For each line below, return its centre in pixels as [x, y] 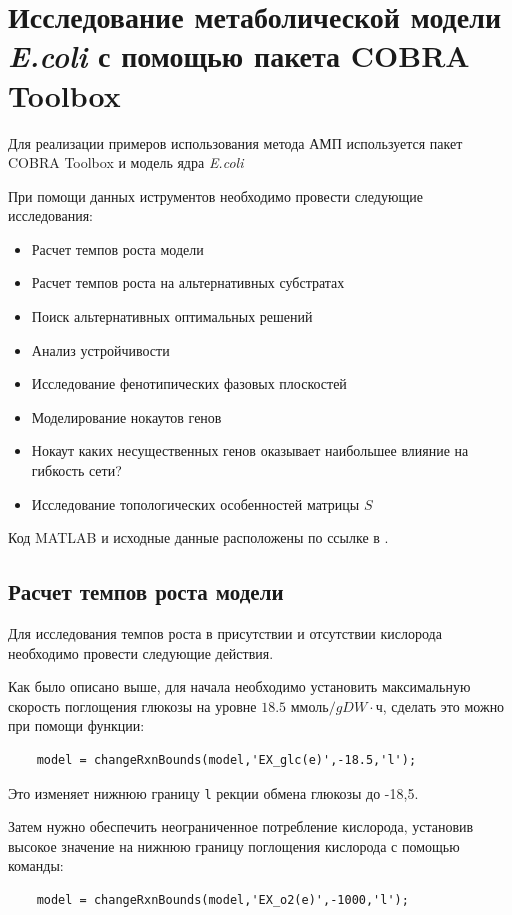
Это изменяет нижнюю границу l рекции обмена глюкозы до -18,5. [213, 792]
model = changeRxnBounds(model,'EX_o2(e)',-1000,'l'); [222, 900]
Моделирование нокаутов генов [126, 416]
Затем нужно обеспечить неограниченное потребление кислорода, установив [241, 826]
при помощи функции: [76, 725]
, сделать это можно [443, 705]
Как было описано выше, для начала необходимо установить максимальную [239, 686]
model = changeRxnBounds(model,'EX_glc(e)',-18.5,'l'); [226, 759]
